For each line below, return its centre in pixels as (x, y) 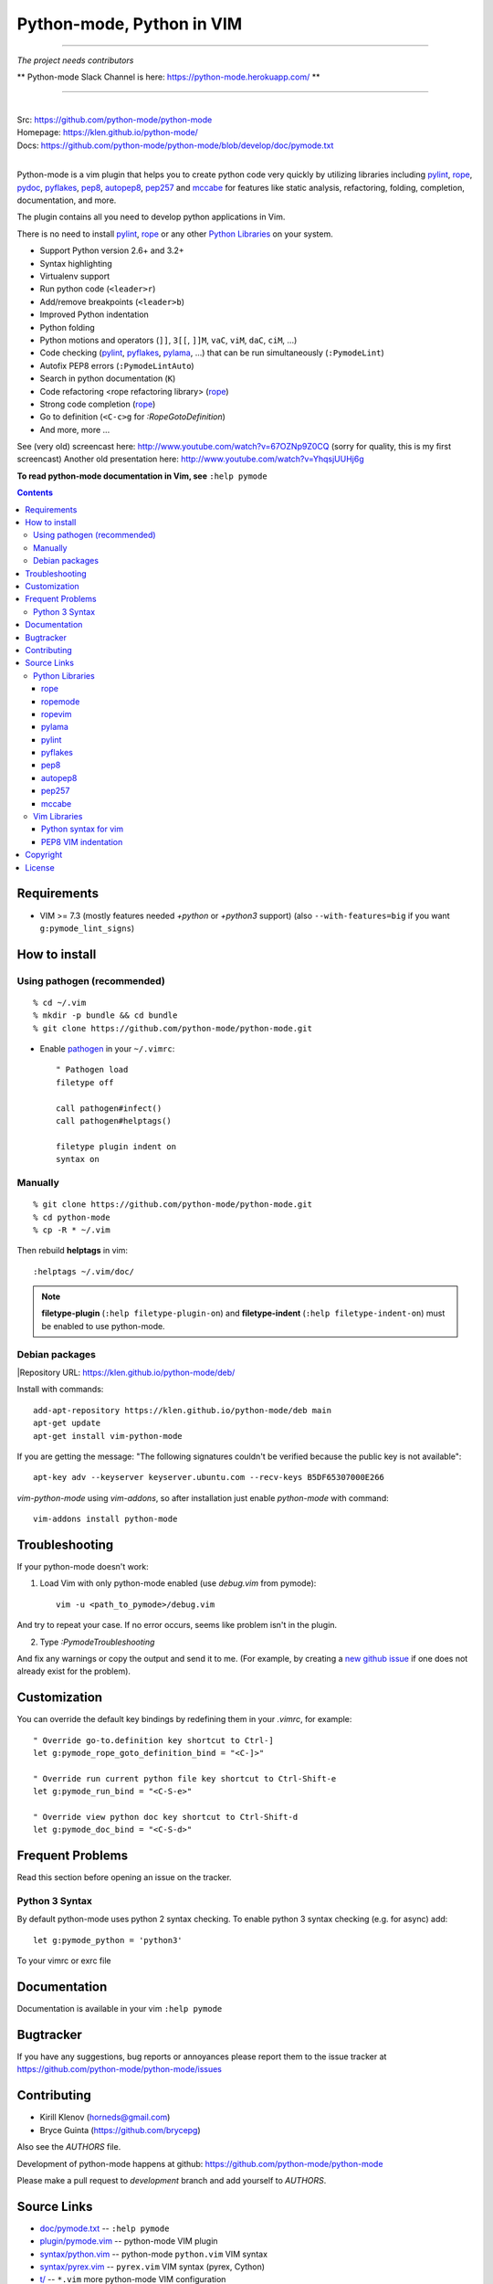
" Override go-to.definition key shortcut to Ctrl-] (153, 1740)
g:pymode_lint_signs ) (87, 928)
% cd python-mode (72, 1217)
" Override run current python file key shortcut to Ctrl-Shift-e (185, 1778)
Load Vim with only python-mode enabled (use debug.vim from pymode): (178, 1583)
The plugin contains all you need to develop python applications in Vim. (151, 217)
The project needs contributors (75, 60)
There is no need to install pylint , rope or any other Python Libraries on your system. (175, 234)
